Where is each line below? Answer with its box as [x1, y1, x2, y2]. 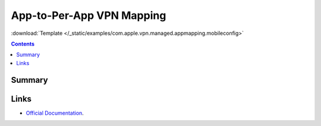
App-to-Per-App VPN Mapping [11, 9, 166, 22]
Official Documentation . [26, 109, 84, 117]
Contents [11, 40, 35, 47]
